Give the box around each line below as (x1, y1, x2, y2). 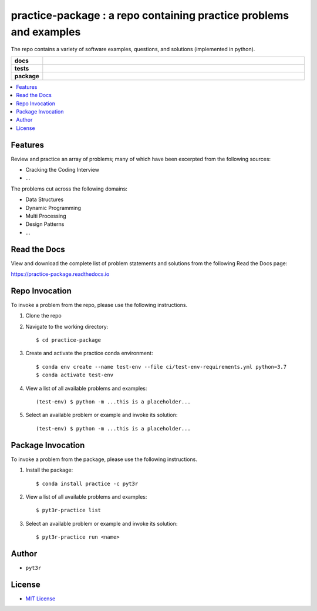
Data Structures (25, 196, 64, 203)
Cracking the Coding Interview (25, 166, 100, 173)
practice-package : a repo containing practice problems (11, 9, 289, 22)
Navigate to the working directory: (25, 323, 109, 330)
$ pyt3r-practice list (36, 507, 102, 514)
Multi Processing (25, 212, 66, 219)
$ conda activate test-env (36, 372, 114, 379)
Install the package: (25, 466, 73, 473)
